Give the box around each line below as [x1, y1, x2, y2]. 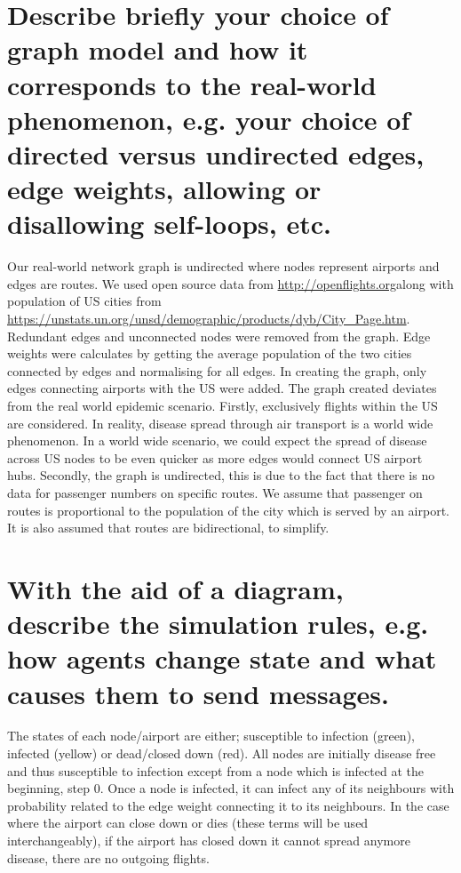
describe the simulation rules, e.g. [7, 605, 429, 642]
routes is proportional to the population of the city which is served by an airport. [7, 501, 449, 519]
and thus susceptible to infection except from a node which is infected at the [7, 761, 424, 780]
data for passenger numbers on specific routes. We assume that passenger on [7, 483, 423, 501]
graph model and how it [7, 31, 308, 68]
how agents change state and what [7, 640, 437, 677]
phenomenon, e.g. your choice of [7, 100, 410, 137]
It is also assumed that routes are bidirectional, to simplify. [7, 518, 330, 537]
